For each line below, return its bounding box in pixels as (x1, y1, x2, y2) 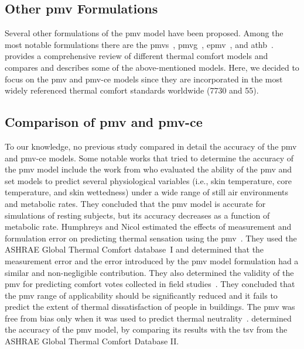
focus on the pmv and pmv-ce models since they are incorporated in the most (5, 72, 283, 85)
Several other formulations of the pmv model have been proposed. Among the (5, 27, 283, 39)
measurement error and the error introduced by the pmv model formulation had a (5, 254, 299, 267)
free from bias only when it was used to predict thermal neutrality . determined (5, 312, 292, 324)
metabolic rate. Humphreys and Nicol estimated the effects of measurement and (5, 220, 292, 233)
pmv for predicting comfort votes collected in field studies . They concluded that (5, 278, 295, 290)
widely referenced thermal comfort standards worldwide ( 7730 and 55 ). (5, 84, 259, 96)
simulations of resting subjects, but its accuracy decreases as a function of (5, 209, 270, 221)
